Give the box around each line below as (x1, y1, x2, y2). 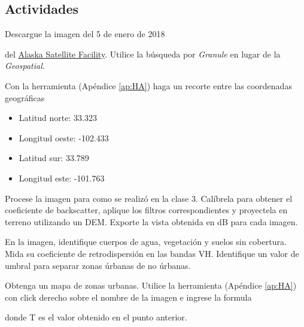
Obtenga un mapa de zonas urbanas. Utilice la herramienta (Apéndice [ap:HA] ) (5, 279, 297, 292)
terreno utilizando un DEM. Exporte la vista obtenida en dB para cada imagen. (5, 215, 298, 228)
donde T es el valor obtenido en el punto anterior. (5, 311, 187, 323)
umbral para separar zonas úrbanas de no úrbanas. (5, 259, 191, 271)
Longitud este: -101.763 (19, 171, 105, 184)
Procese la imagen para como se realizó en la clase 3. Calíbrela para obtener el (5, 192, 293, 204)
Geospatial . (5, 59, 45, 72)
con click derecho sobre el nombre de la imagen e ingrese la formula (5, 290, 252, 303)
